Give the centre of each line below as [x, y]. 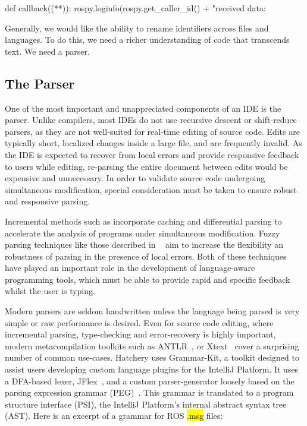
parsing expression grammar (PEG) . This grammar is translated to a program [149, 392]
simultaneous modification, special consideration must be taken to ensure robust [151, 189]
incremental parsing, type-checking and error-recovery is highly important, [140, 334]
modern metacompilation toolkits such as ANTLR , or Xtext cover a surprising [152, 345]
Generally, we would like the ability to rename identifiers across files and [137, 28]
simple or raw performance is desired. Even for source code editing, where [139, 322]
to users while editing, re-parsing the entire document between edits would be [146, 166]
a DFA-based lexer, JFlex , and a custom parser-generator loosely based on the [150, 381]
